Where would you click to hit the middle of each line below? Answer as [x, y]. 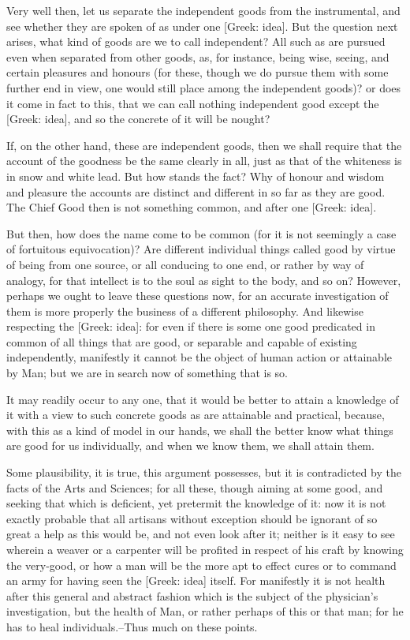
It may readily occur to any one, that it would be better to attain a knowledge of [203, 399]
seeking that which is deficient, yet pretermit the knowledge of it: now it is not [196, 503]
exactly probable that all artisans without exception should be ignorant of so [192, 518]
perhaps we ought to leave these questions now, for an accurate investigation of [198, 296]
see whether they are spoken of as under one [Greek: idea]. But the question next [202, 26]
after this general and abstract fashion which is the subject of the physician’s [192, 595]
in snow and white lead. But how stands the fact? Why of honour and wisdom [196, 176]
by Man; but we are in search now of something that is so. [147, 373]
